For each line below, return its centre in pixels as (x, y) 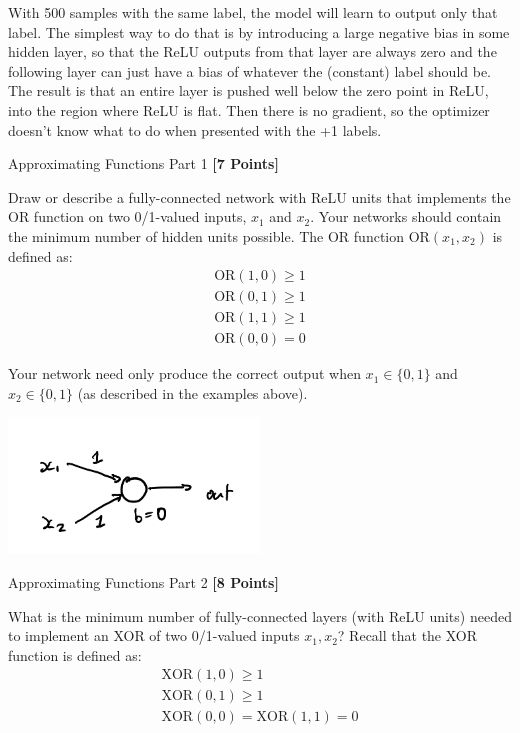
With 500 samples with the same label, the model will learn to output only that (253, 12)
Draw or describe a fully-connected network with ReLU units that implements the (259, 196)
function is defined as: (75, 654)
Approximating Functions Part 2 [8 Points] (143, 581)
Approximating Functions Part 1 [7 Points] (143, 163)
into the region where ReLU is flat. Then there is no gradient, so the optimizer (249, 109)
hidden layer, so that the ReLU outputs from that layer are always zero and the (252, 51)
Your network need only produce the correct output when (184, 373)
